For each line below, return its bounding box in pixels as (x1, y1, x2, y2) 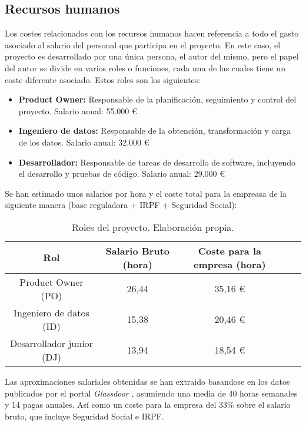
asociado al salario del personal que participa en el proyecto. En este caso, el (5, 38, 281, 51)
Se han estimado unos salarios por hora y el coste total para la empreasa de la (5, 187, 287, 199)
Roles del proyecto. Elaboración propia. (72, 220, 234, 234)
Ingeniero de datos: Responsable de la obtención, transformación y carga (18, 124, 291, 137)
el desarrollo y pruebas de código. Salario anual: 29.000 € (18, 167, 225, 180)
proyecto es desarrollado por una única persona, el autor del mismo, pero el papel (5, 50, 299, 62)
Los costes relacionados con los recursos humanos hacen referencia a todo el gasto (5, 27, 299, 39)
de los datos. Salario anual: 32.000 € (18, 136, 149, 148)
